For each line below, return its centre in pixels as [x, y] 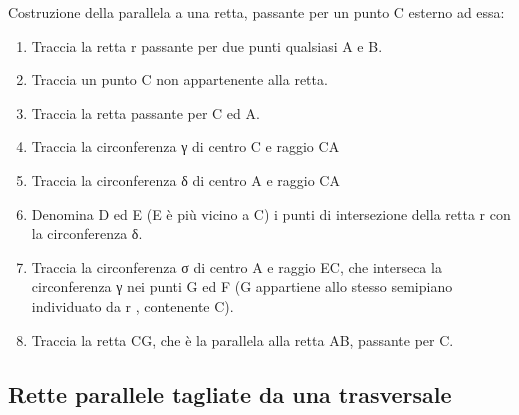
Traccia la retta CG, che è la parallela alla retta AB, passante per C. [242, 339]
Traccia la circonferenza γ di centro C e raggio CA [185, 146]
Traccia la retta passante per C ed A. [145, 112]
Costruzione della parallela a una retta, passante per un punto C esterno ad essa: [256, 12]
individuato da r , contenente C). [132, 305]
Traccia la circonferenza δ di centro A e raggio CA [185, 179]
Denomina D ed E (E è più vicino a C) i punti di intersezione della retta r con [271, 213]
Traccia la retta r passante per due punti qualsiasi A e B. [207, 45]
